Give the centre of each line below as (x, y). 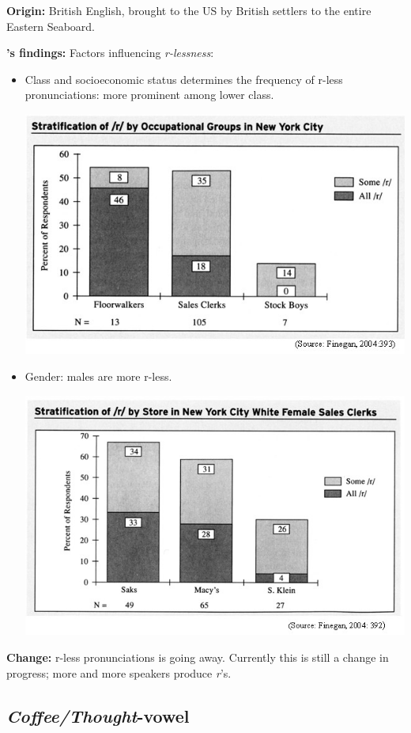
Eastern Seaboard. (51, 26)
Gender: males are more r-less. (98, 376)
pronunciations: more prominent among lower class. (149, 95)
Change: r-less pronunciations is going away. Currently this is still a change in (198, 657)
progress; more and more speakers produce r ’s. (119, 672)
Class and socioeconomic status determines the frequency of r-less (184, 79)
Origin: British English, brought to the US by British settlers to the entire (189, 10)
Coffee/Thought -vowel (98, 715)
